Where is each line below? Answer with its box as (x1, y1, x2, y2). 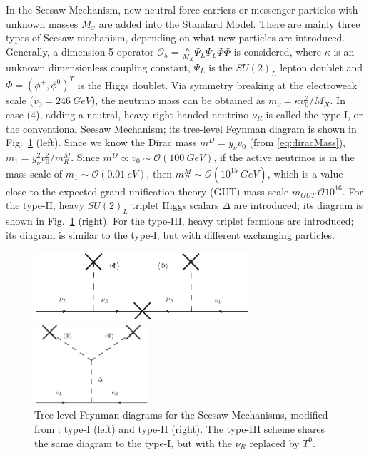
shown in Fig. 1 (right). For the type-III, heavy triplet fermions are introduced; (6, 213, 354, 228)
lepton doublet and (280, 60, 363, 75)
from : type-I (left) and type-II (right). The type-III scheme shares (34, 421, 325, 436)
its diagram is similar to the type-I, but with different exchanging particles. (6, 227, 335, 242)
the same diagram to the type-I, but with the (34, 435, 232, 450)
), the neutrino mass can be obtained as (91, 93, 266, 108)
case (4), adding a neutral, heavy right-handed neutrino (6, 106, 249, 121)
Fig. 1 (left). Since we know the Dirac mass (6, 135, 197, 150)
